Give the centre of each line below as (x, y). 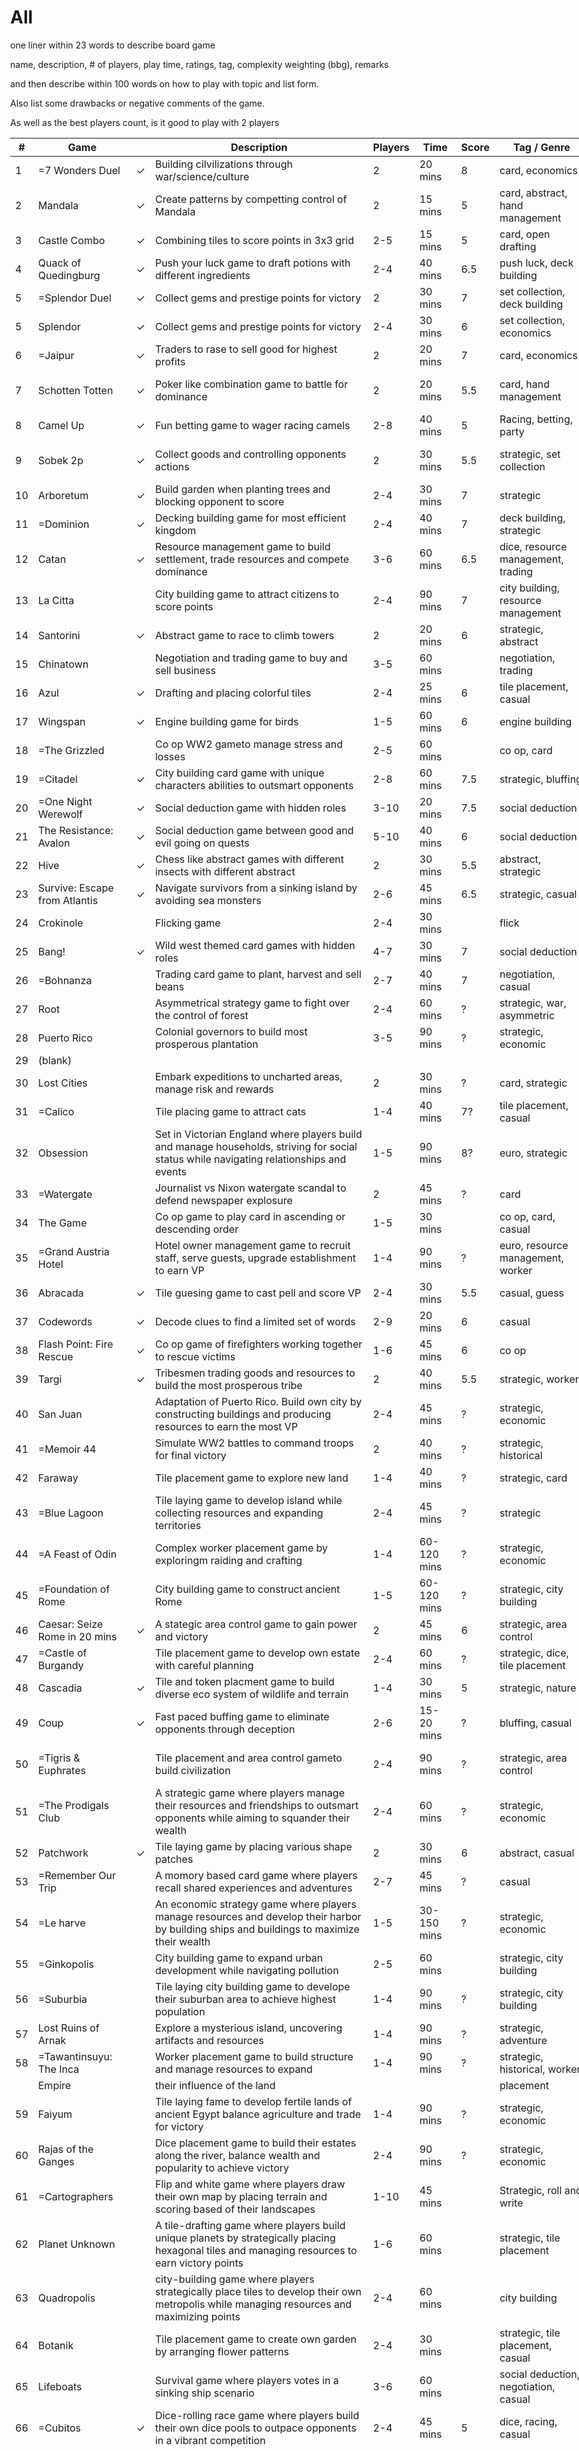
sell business (185, 670)
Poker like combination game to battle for (251, 384)
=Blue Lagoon (70, 1513)
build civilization (192, 1770)
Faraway (58, 1478)
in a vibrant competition (210, 2440)
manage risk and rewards (214, 1089)
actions (172, 466)
